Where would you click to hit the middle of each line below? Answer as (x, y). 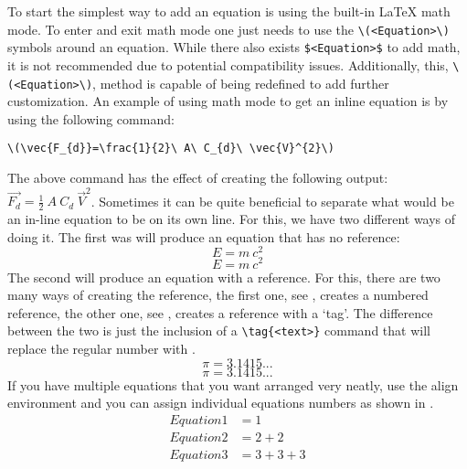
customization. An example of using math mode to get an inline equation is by (228, 101)
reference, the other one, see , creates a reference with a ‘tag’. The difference (220, 312)
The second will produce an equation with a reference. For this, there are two (224, 277)
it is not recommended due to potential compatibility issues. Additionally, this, (228, 64)
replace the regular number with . (101, 348)
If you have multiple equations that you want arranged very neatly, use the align (233, 384)
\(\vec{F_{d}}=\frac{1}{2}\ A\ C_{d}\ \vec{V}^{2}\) (171, 149)
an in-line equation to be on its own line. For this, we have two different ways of (232, 219)
